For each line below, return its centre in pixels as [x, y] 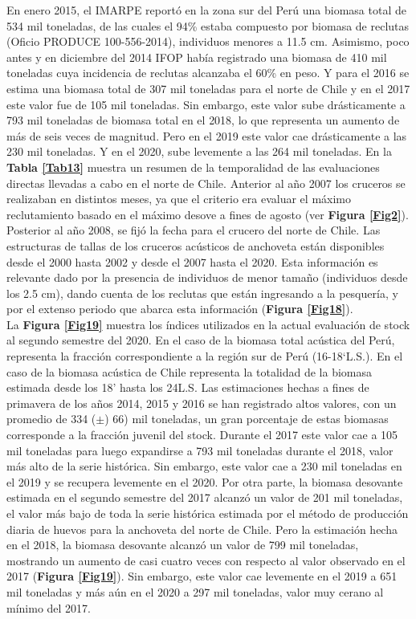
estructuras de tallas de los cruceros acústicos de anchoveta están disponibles [196, 245]
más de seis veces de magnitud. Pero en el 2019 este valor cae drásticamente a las [207, 135]
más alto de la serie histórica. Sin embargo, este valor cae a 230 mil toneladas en [204, 466]
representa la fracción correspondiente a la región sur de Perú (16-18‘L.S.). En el [205, 356]
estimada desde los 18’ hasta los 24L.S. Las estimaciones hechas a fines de [188, 387]
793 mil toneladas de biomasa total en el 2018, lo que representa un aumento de [203, 120]
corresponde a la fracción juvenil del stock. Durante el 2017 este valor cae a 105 [202, 435]
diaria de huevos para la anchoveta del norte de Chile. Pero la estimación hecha [202, 529]
